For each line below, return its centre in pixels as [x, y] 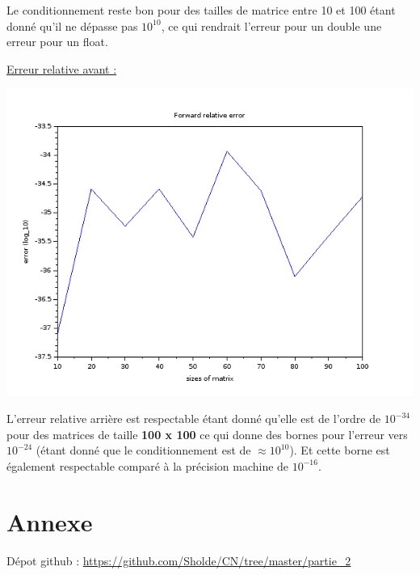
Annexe [50, 521]
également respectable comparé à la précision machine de [148, 465]
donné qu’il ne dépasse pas [72, 25]
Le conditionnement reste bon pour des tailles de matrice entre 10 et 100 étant [201, 10]
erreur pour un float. [57, 42]
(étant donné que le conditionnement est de [143, 450]
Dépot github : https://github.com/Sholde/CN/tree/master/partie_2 [179, 560]
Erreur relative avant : [62, 68]
